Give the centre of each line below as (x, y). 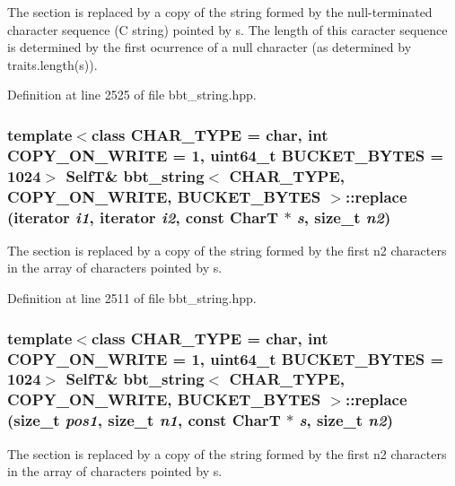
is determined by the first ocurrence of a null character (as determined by (210, 47)
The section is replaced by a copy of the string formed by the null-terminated (220, 12)
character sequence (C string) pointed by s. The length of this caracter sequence (227, 29)
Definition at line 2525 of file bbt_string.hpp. (132, 95)
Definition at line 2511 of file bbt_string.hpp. (132, 298)
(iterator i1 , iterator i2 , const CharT (143, 217)
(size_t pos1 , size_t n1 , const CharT (144, 420)
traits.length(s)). (52, 64)
